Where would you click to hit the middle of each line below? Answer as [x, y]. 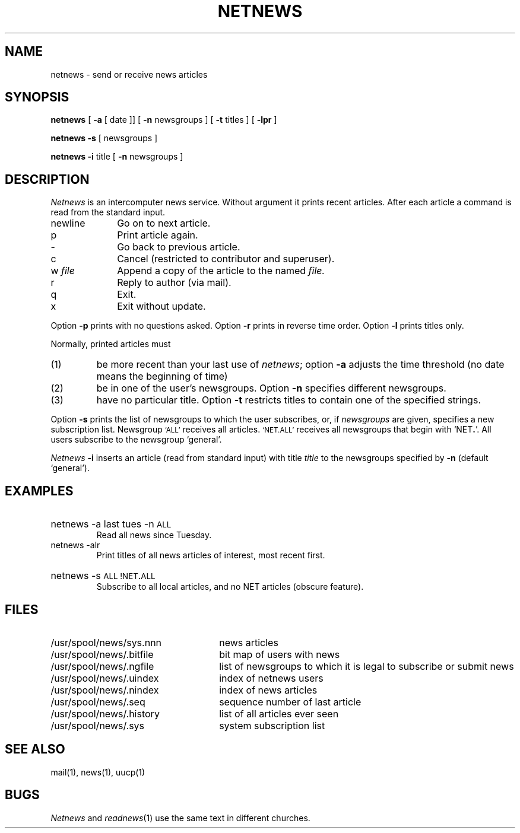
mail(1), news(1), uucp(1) [98, 772]
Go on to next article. [164, 223]
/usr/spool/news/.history [105, 713]
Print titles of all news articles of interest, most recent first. [211, 555]
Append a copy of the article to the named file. [221, 271]
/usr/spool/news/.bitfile [102, 654]
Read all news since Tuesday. [154, 535]
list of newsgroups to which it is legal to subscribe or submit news [367, 666]
